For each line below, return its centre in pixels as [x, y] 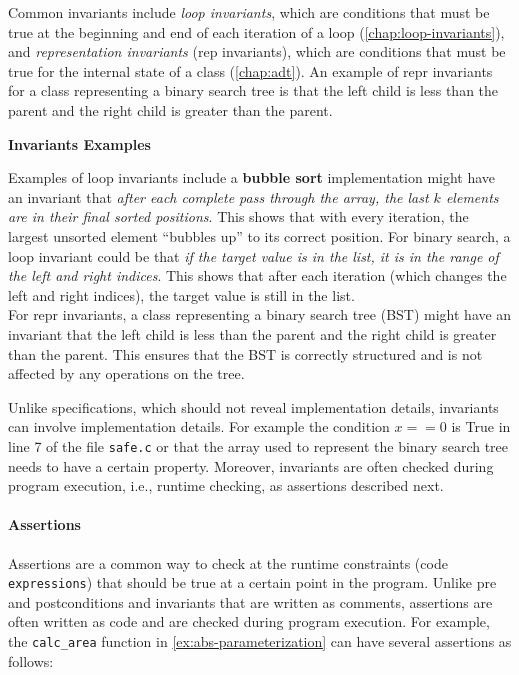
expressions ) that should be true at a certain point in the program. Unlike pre [252, 582]
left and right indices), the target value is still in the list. [181, 294]
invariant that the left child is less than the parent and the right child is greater [252, 333]
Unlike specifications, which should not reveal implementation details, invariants [253, 406]
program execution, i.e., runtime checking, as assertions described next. [226, 485]
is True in [481, 426]
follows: [31, 660]
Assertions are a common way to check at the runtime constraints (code [228, 562]
